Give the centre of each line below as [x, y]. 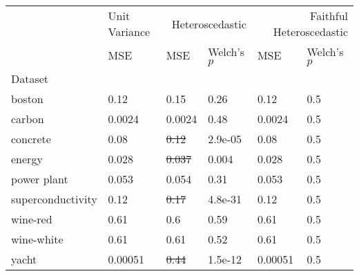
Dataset [30, 79]
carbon [28, 119]
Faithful [329, 16]
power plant [40, 179]
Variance [129, 31]
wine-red [32, 219]
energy [27, 159]
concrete [31, 139]
